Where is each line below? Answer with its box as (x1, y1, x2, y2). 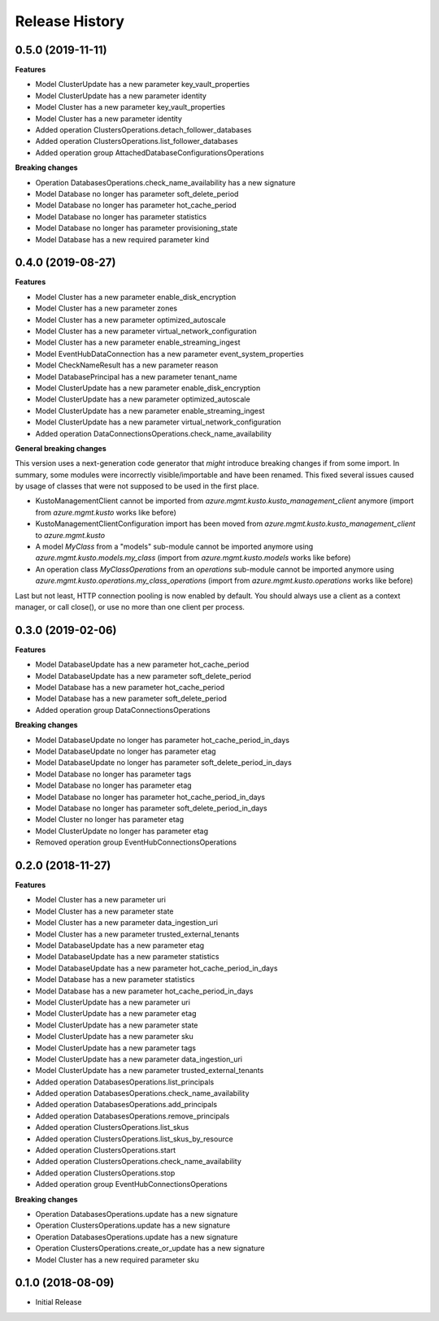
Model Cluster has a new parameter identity (35, 114, 183, 124)
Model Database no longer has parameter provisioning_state (35, 224, 238, 233)
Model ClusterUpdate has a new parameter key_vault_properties (35, 80, 250, 89)
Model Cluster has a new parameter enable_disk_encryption (35, 292, 237, 302)
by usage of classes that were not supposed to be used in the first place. (15, 481, 259, 491)
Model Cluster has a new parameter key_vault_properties (35, 102, 226, 112)
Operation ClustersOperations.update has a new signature (35, 1220, 231, 1231)
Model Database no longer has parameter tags (35, 769, 192, 779)
